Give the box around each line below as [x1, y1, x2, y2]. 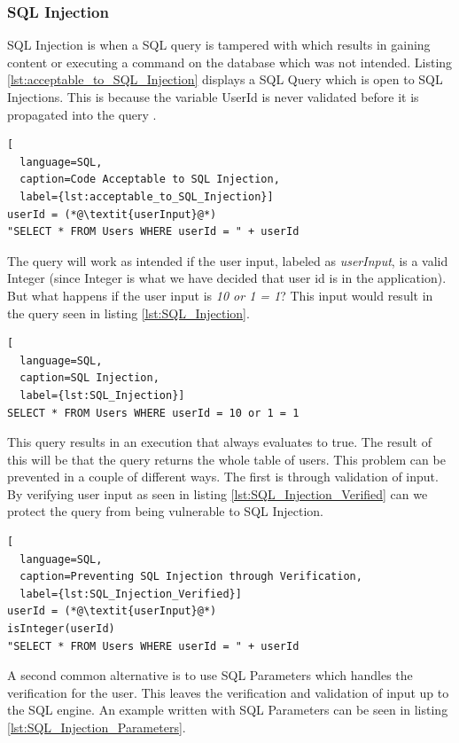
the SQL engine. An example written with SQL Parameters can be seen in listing [7, 700, 448, 719]
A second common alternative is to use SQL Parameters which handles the [7, 666, 413, 684]
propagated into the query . [7, 105, 157, 123]
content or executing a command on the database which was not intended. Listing [7, 52, 453, 71]
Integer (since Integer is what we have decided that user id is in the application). [7, 269, 447, 287]
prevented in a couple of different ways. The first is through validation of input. [7, 467, 439, 486]
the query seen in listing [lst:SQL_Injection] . [7, 303, 250, 322]
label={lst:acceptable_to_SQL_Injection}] [19, 190, 274, 203]
